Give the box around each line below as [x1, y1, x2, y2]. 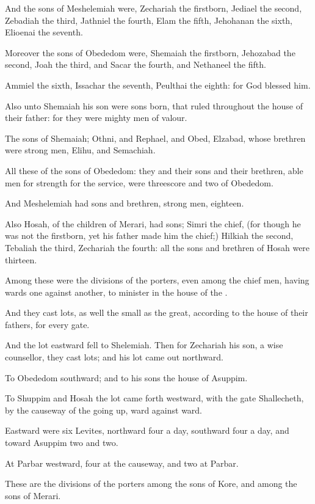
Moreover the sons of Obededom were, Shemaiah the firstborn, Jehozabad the [5, 46, 295, 59]
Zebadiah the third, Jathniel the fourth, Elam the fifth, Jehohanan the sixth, [5, 13, 293, 26]
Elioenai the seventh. [5, 26, 83, 38]
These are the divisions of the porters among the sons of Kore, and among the [5, 477, 297, 490]
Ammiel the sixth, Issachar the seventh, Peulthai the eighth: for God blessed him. [5, 78, 311, 91]
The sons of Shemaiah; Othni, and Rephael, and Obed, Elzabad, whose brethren [5, 131, 306, 144]
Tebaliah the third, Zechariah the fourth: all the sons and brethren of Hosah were [5, 241, 310, 254]
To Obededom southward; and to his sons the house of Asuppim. [5, 371, 248, 384]
